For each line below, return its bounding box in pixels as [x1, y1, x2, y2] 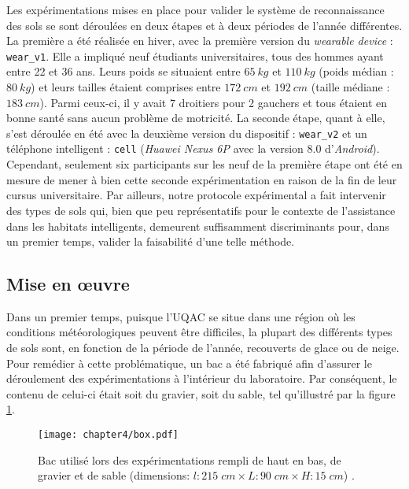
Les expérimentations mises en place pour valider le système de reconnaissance [6, 2, 385, 17]
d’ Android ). [325, 140, 380, 157]
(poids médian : [319, 63, 394, 80]
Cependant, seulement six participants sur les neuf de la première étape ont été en [6, 156, 403, 172]
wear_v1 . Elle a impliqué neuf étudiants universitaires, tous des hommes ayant [6, 47, 384, 64]
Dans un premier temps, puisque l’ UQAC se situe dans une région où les [6, 308, 356, 324]
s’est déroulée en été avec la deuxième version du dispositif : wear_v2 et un [6, 124, 367, 141]
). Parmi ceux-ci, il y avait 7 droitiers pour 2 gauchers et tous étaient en [39, 94, 388, 110]
